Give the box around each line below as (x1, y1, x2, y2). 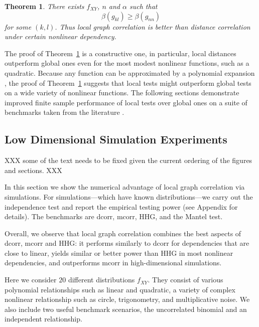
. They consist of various (148, 274, 223, 285)
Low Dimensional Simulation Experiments (5, 131, 227, 147)
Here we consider (5, 274, 57, 285)
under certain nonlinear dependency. (5, 31, 116, 42)
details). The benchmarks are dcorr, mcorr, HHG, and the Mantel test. (5, 211, 223, 222)
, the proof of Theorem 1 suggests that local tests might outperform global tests (5, 77, 251, 88)
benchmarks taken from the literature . (5, 107, 124, 117)
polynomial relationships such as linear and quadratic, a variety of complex (5, 284, 235, 294)
